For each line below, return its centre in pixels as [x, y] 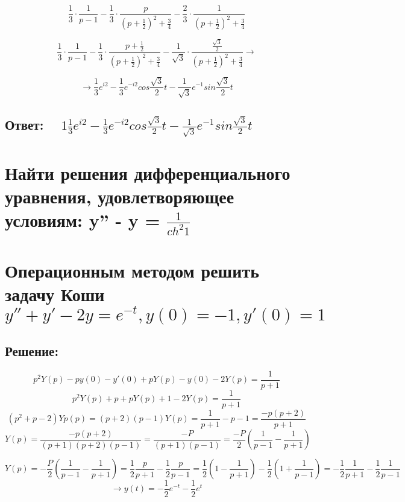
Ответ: [24, 124]
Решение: [32, 351]
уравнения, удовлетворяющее [120, 196]
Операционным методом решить [132, 271]
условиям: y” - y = [83, 220]
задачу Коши [55, 294]
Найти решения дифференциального [148, 172]
